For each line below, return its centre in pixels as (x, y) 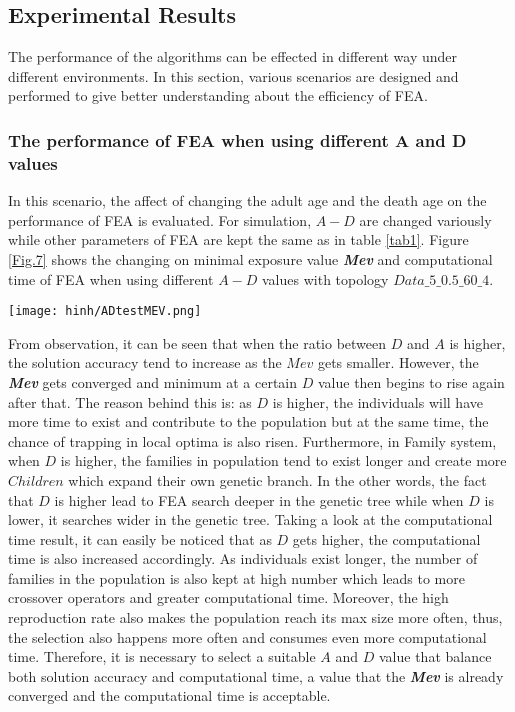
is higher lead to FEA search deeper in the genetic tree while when (259, 499)
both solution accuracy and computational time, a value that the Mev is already (256, 675)
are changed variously (425, 219)
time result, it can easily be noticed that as (140, 538)
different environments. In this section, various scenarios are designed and (233, 75)
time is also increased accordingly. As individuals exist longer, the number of (243, 558)
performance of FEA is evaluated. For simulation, (160, 219)
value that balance (435, 656)
